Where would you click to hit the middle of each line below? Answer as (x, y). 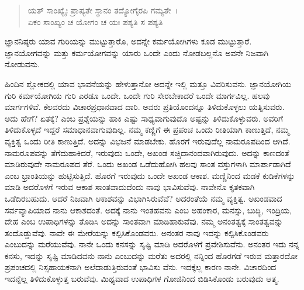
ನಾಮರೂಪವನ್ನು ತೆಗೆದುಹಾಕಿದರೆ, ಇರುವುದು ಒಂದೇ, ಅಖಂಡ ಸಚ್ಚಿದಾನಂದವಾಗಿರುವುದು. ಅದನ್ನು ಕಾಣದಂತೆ (147, 152)
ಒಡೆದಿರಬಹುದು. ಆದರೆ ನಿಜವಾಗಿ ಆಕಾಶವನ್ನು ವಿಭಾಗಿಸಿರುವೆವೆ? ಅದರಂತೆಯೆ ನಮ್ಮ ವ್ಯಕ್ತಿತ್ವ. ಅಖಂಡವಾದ (144, 198)
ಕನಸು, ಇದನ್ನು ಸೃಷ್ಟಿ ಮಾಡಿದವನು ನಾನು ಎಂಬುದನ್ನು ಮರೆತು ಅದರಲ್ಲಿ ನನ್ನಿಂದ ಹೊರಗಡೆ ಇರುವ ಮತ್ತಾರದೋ (151, 255)
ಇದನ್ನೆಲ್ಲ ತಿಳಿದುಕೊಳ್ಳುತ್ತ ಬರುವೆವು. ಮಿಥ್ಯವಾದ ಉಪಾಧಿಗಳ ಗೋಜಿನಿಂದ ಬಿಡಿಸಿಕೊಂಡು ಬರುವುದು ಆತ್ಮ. (142, 279)
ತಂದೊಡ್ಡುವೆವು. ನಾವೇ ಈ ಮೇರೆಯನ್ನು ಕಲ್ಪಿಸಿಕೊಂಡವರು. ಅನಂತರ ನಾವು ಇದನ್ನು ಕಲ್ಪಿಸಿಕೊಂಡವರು (137, 232)
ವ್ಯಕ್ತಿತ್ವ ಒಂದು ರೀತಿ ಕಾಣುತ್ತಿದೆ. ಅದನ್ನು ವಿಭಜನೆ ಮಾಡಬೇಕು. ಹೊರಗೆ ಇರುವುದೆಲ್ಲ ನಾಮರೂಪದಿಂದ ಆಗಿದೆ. (148, 141)
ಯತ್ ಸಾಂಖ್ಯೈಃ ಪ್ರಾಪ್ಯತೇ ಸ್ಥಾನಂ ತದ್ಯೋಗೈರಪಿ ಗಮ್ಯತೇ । (103, 10)
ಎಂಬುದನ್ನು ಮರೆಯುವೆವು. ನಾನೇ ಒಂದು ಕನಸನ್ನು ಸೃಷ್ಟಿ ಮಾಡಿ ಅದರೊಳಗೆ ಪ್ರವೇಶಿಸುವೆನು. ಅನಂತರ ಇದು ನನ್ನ (152, 244)
